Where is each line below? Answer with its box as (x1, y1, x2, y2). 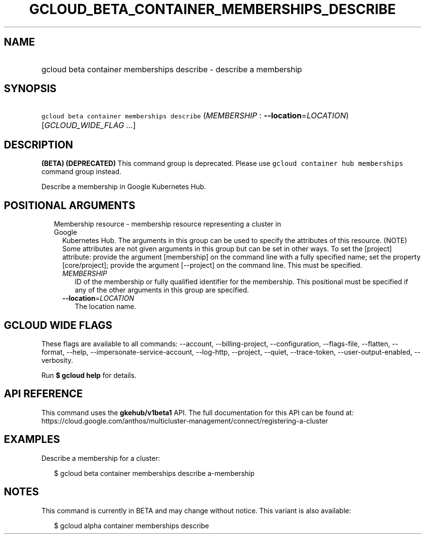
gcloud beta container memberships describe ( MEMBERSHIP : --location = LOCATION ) (41, 111, 349, 121)
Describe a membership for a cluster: (41, 454, 160, 462)
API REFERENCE (4, 388, 83, 400)
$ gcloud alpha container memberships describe (54, 521, 209, 530)
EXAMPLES (4, 433, 60, 446)
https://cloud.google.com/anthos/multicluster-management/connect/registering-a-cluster (41, 416, 328, 425)
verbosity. (41, 356, 73, 364)
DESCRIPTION (4, 138, 73, 151)
